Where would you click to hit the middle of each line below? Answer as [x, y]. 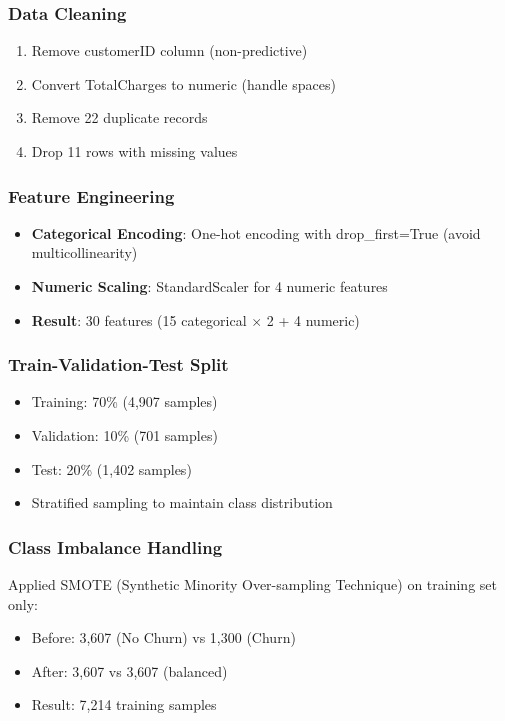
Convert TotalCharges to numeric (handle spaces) [183, 83]
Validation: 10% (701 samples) [124, 435]
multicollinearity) [84, 252]
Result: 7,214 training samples [124, 704]
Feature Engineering [91, 195]
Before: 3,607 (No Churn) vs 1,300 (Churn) [163, 637]
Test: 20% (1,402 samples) [111, 468]
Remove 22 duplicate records [119, 117]
